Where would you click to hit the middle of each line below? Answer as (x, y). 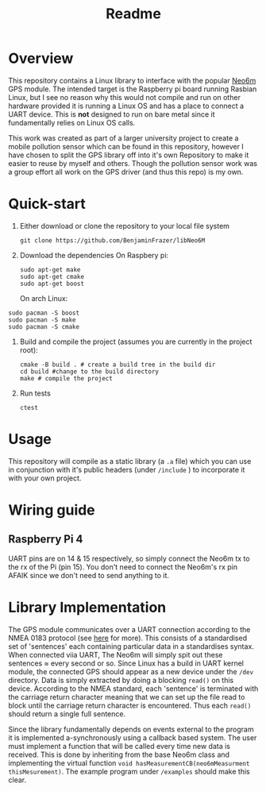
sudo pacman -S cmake (44, 326)
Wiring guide (52, 510)
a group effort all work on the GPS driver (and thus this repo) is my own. (126, 172)
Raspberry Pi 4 (46, 540)
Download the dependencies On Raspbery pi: (94, 255)
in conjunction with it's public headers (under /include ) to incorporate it (127, 469)
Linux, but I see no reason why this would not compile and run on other (124, 97)
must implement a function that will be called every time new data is (119, 746)
